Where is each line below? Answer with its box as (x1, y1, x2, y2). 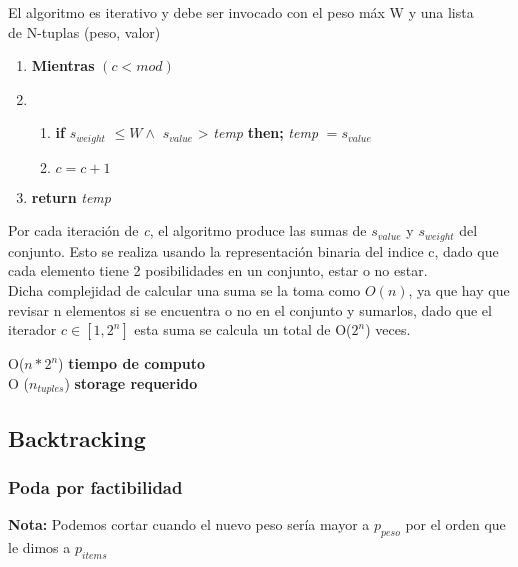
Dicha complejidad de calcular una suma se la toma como (8, 280, 361, 301)
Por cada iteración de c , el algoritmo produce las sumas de (8, 220, 367, 241)
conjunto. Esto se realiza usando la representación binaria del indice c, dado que (8, 240, 499, 261)
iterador (8, 319, 57, 340)
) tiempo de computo (58, 353, 206, 374)
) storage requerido (64, 372, 198, 393)
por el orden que (405, 514, 506, 535)
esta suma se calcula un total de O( (134, 319, 352, 340)
